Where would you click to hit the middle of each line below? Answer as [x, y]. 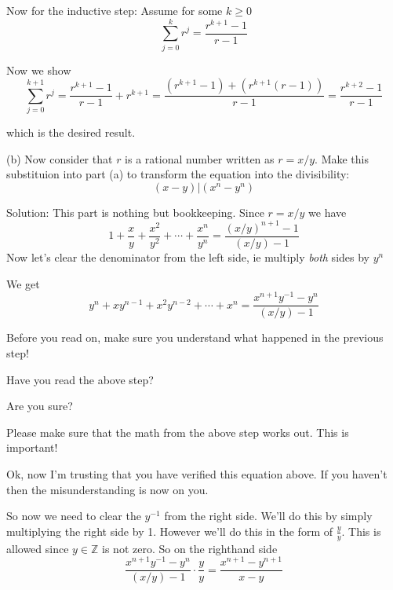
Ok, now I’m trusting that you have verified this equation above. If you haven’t [197, 473]
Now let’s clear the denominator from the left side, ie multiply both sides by [188, 257]
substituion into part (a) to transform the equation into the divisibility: [178, 174]
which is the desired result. [71, 132]
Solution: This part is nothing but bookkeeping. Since [135, 212]
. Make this [342, 158]
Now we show [39, 70]
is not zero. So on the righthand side [190, 548]
